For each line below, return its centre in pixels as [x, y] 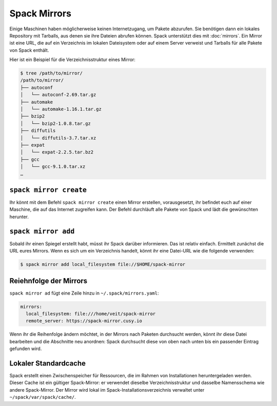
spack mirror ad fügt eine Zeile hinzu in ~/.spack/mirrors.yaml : [84, 293]
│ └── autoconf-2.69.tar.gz [58, 95]
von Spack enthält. [29, 50]
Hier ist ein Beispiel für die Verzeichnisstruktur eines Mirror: [73, 60]
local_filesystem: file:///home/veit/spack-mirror [91, 314]
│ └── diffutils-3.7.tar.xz [58, 138]
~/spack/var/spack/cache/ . [43, 397]
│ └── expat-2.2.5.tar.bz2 [57, 152]
